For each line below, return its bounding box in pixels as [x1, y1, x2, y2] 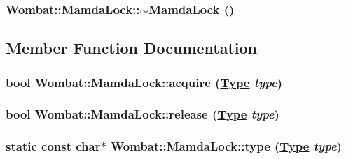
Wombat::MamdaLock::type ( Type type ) [110, 137, 342, 155]
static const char [6, 137, 101, 155]
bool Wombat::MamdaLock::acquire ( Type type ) [6, 73, 282, 91]
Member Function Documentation [6, 37, 258, 59]
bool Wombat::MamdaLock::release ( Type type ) [6, 105, 279, 123]
